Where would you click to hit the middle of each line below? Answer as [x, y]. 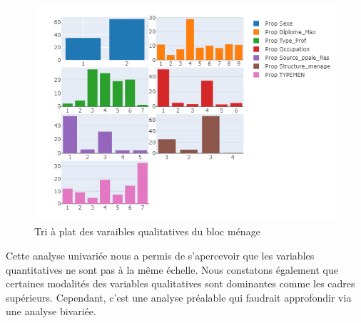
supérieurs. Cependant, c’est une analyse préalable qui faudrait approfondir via [179, 297]
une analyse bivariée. [51, 311]
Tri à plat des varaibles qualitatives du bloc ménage [147, 231]
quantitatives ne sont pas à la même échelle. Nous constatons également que [172, 269]
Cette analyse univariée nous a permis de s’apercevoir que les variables [160, 256]
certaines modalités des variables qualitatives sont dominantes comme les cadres [180, 283]
